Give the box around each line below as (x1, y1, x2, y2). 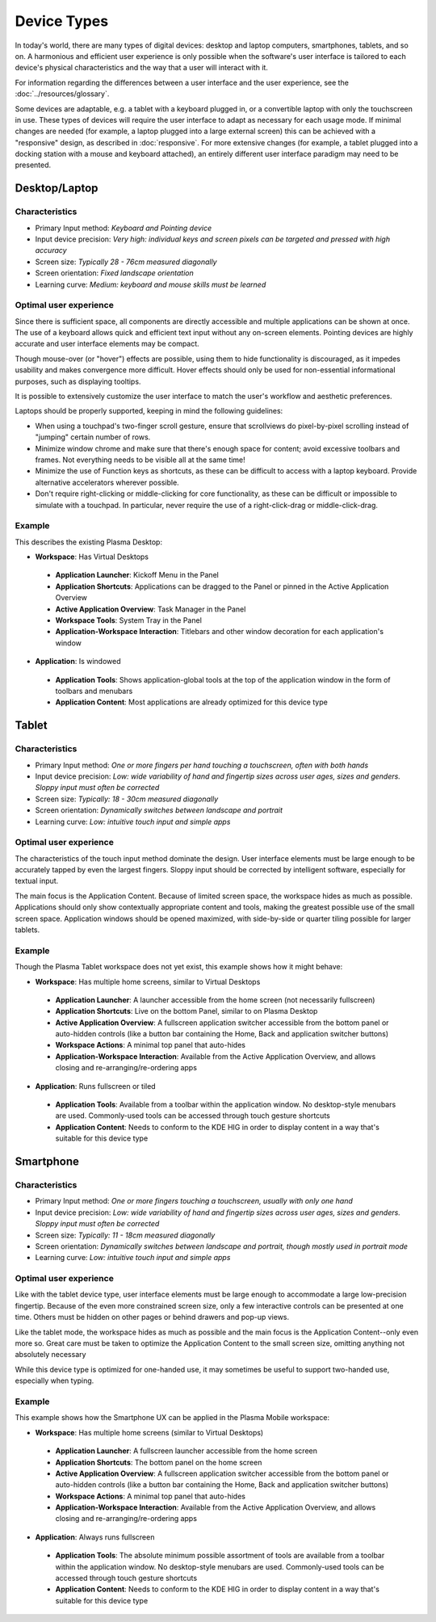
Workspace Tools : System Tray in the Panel (55, 616, 202, 625)
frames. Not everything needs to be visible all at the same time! (35, 455, 245, 464)
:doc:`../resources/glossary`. (15, 89, 110, 99)
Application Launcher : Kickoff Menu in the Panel (55, 570, 220, 580)
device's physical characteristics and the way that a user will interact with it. (15, 63, 268, 73)
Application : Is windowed (35, 657, 121, 666)
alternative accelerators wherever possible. (35, 477, 179, 487)
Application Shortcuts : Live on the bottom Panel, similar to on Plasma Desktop (55, 1006, 318, 1016)
